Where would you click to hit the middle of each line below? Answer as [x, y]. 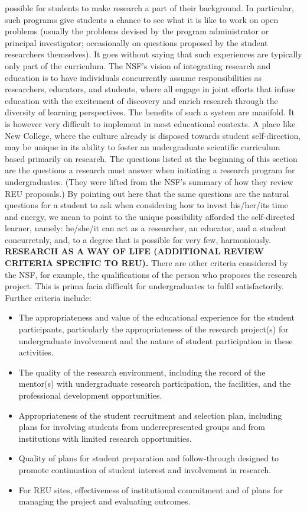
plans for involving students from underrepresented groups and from [142, 427]
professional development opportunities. [90, 395]
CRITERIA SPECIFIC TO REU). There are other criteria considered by [147, 263]
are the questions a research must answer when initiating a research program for [150, 170]
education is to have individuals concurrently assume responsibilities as [133, 77]
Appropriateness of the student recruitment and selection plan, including [150, 415]
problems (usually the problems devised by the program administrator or [137, 31]
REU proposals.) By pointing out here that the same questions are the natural [147, 193]
